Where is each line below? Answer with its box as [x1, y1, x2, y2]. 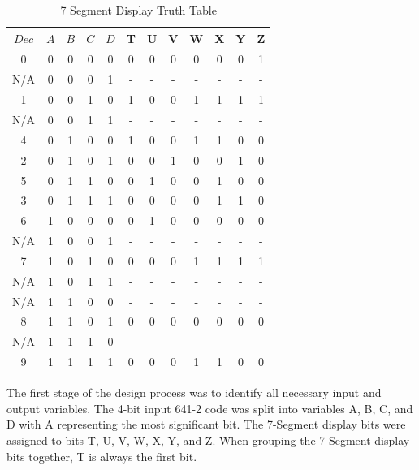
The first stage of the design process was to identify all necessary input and [6, 384, 382, 401]
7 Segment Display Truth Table [60, 2, 217, 18]
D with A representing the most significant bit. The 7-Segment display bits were [6, 416, 406, 433]
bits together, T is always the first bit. [6, 447, 197, 464]
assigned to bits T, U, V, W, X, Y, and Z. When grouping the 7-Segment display [6, 431, 410, 448]
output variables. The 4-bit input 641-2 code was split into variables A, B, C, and [6, 399, 413, 416]
